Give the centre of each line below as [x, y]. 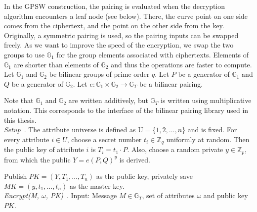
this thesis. [20, 120]
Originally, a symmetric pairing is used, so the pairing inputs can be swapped [121, 35]
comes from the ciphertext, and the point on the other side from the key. [114, 26]
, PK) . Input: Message [81, 195]
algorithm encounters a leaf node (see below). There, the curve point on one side [126, 16]
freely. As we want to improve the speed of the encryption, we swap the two [119, 45]
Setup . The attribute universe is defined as [70, 130]
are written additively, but [108, 100]
